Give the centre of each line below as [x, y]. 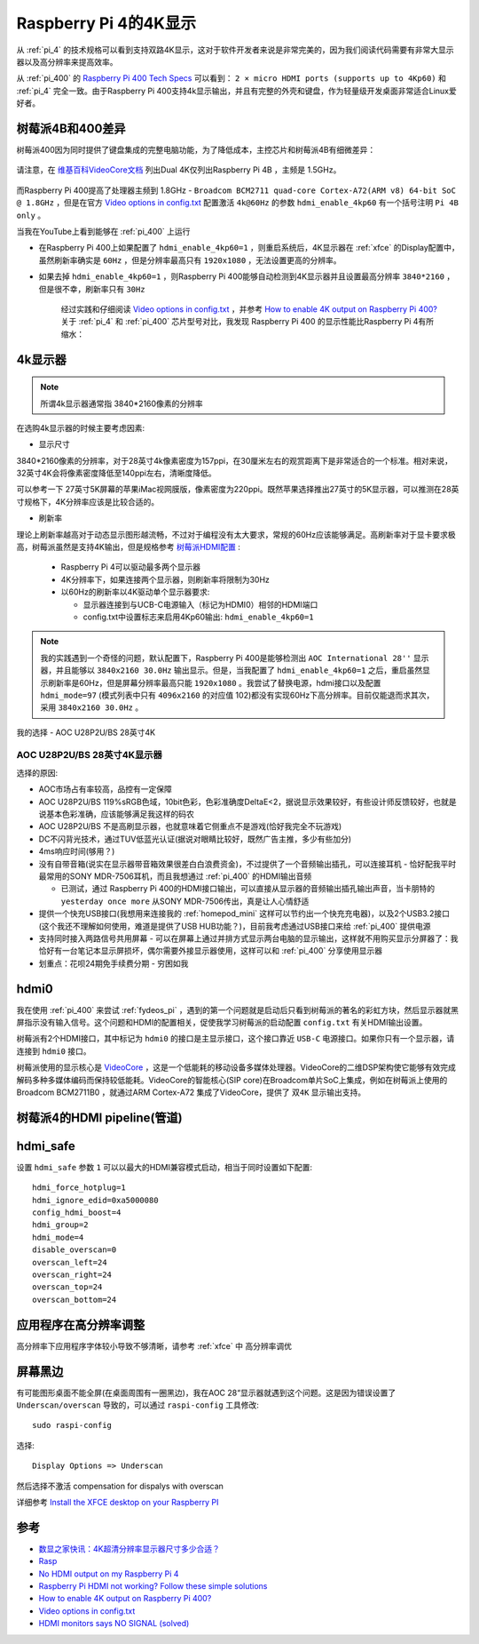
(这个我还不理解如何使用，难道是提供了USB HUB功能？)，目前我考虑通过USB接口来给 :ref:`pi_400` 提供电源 [235, 926]
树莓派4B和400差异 [71, 128]
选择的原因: [37, 772]
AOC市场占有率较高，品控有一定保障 [106, 789]
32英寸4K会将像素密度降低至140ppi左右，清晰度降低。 [116, 473]
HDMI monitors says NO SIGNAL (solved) [114, 1624]
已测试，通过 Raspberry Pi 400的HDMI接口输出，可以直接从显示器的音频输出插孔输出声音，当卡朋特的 [248, 889]
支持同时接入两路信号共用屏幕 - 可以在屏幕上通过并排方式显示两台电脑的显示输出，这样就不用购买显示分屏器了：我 [248, 938]
